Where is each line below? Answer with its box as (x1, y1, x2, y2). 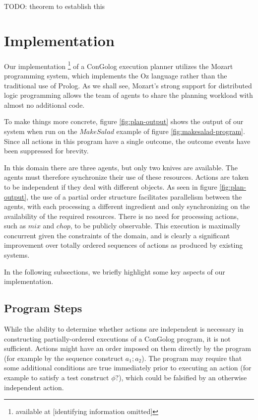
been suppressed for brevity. (4, 145, 89, 156)
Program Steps (4, 300, 82, 316)
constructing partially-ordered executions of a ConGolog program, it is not (4, 333, 231, 344)
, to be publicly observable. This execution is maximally (70, 220, 241, 231)
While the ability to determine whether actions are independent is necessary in (4, 324, 244, 334)
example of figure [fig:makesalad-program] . (116, 126, 245, 136)
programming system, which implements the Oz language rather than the (4, 70, 227, 80)
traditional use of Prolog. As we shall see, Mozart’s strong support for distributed (4, 80, 252, 90)
